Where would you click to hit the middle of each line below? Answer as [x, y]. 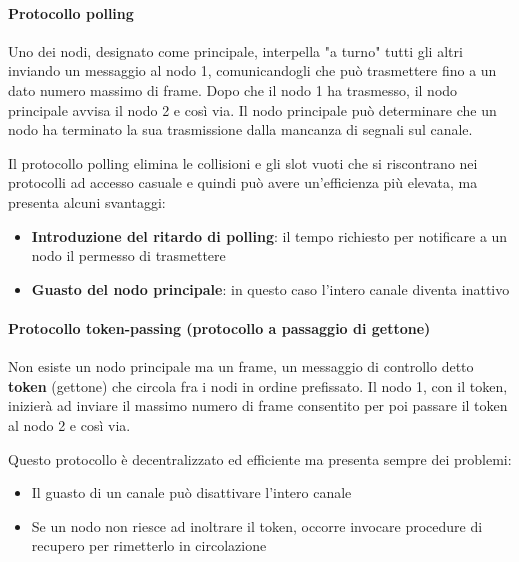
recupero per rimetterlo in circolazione [149, 545]
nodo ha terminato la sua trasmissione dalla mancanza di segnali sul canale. [240, 129]
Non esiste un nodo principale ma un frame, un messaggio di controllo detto [241, 366]
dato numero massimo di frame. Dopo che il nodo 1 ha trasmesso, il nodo [233, 89]
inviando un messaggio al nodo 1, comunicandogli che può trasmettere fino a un [252, 70]
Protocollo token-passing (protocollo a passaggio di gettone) [219, 327]
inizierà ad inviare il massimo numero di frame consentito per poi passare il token [258, 405]
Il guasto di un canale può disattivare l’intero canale [191, 492]
